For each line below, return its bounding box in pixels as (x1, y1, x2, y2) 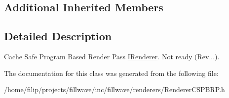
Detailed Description (4, 28, 112, 44)
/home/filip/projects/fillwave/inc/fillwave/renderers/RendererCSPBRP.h (4, 84, 225, 95)
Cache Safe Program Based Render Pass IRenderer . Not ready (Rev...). (4, 51, 220, 61)
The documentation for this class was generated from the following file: (4, 68, 219, 78)
